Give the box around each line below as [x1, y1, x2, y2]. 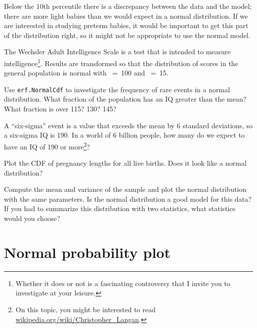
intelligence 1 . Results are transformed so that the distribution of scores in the [4, 56, 238, 68]
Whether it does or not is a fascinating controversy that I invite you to [15, 278, 230, 288]
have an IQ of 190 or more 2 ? [4, 140, 90, 151]
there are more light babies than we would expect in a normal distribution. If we [4, 10, 248, 21]
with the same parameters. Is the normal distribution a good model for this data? [4, 193, 252, 204]
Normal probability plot [4, 242, 171, 262]
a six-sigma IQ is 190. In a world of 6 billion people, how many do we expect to [4, 130, 245, 140]
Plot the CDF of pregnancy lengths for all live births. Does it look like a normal [4, 158, 247, 168]
